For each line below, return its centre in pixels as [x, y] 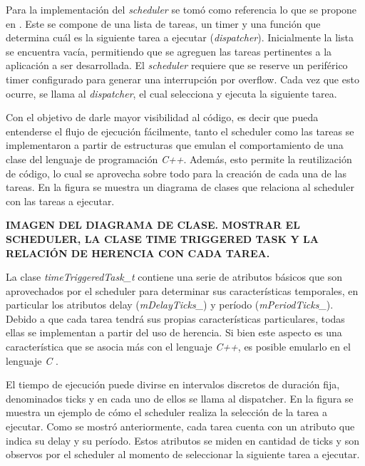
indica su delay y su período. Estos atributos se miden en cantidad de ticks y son [182, 440]
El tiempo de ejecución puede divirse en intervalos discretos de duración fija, [173, 384]
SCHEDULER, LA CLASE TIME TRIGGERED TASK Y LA [162, 238]
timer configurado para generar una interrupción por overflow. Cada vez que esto [182, 79]
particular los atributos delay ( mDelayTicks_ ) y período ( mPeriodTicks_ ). [170, 305]
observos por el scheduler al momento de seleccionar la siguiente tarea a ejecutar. [183, 454]
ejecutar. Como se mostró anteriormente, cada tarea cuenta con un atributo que [180, 426]
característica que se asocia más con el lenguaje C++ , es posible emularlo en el [178, 347]
